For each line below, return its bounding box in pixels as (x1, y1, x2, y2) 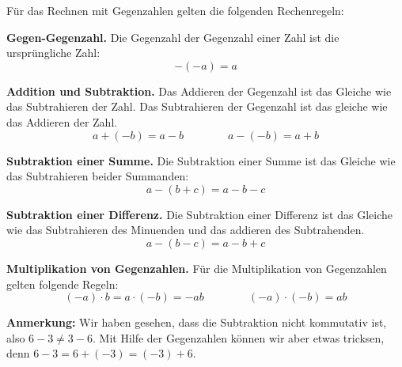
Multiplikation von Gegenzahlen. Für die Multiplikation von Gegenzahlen (6, 259, 387, 276)
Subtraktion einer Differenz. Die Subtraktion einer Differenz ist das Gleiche (6, 206, 393, 222)
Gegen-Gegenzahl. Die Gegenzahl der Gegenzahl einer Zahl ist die (6, 28, 339, 45)
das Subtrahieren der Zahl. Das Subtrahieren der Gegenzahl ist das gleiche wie (6, 98, 388, 115)
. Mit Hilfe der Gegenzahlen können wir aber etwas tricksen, (92, 329, 385, 346)
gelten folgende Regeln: (6, 275, 119, 292)
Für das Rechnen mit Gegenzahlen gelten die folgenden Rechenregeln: (6, 2, 344, 18)
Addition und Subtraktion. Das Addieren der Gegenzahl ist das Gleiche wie (6, 82, 392, 99)
